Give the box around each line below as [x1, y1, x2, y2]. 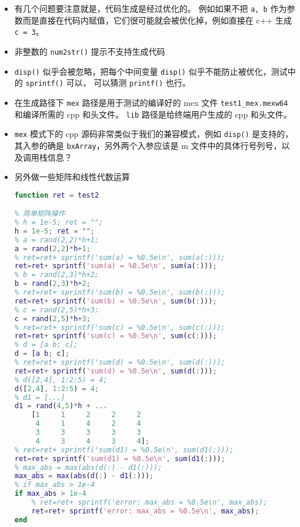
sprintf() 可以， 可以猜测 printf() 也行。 [25, 76, 191, 89]
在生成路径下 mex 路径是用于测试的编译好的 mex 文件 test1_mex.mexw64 [14, 96, 288, 108]
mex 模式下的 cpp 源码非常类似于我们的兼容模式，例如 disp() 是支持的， [14, 128, 294, 140]
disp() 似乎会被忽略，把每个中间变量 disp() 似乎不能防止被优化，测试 [14, 65, 288, 77]
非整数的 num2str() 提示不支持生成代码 [14, 45, 165, 57]
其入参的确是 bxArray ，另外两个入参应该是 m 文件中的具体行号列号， [14, 139, 282, 151]
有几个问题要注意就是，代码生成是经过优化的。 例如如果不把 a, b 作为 [14, 2, 287, 14]
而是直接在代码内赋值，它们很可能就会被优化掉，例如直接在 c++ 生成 [22, 14, 292, 26]
